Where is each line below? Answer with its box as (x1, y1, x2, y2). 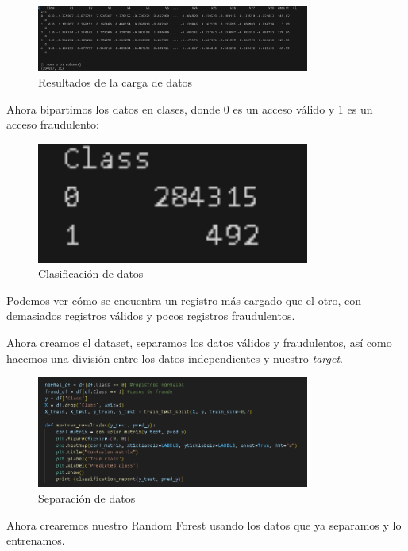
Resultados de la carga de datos (38, 74, 193, 91)
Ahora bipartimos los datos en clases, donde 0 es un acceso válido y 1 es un (6, 100, 373, 117)
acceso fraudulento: (6, 116, 99, 133)
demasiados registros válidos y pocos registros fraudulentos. (6, 307, 295, 324)
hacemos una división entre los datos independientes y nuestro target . (6, 349, 343, 366)
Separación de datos (38, 490, 136, 507)
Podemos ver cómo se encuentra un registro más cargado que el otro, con (6, 291, 362, 308)
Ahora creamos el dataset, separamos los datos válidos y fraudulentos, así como (6, 334, 392, 351)
